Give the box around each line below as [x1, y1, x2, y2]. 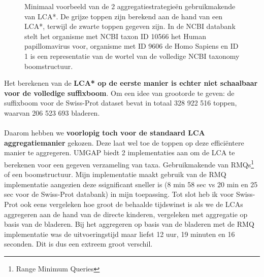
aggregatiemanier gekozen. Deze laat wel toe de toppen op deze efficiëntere [4, 137, 244, 148]
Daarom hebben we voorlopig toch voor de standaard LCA [4, 127, 205, 138]
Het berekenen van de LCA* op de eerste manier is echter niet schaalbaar [4, 78, 258, 88]
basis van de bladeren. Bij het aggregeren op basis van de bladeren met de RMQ [4, 219, 254, 229]
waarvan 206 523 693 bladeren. [4, 107, 100, 118]
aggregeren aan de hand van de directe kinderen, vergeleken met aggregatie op [4, 209, 248, 219]
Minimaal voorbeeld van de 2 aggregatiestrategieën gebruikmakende [24, 1, 236, 11]
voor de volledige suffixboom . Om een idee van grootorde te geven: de [4, 87, 235, 98]
